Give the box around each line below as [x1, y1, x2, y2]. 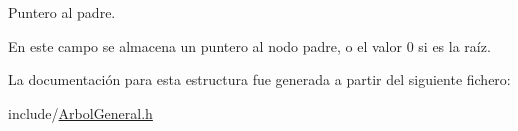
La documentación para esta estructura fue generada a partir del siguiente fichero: [8, 69, 511, 90]
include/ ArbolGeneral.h [8, 102, 153, 123]
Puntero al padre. [8, 2, 116, 22]
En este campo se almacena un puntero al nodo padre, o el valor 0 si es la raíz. [8, 35, 491, 56]
